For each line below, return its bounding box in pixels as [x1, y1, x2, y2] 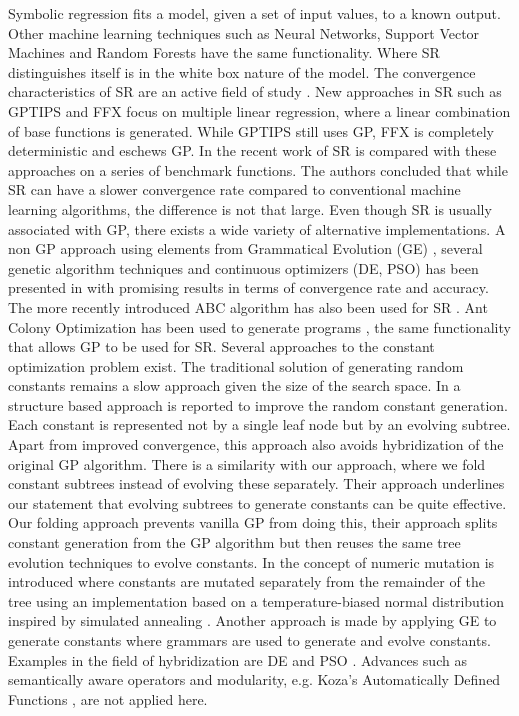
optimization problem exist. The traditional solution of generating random [8, 355, 464, 376]
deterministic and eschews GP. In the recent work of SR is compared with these [8, 140, 497, 161]
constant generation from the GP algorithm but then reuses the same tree [8, 532, 461, 553]
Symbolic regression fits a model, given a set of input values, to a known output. [8, 3, 501, 23]
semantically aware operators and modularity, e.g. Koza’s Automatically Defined [8, 669, 501, 690]
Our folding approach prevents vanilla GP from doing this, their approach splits [8, 512, 498, 533]
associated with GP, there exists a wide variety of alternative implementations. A [8, 218, 506, 239]
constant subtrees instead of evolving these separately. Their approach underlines [8, 473, 505, 494]
